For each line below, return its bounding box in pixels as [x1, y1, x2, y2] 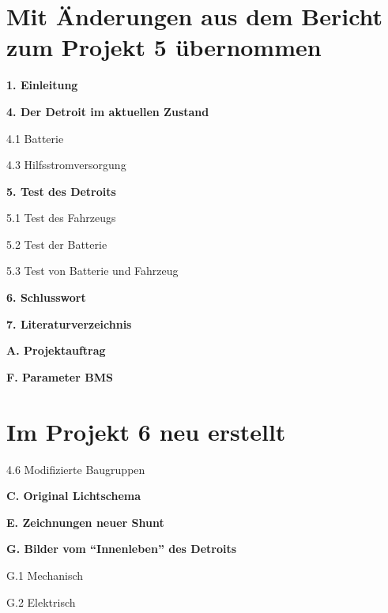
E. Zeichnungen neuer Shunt [6, 513, 164, 530]
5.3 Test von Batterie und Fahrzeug [6, 262, 179, 279]
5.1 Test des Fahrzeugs [6, 209, 116, 226]
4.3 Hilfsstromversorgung [6, 156, 126, 173]
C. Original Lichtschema [6, 487, 141, 504]
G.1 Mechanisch [6, 566, 84, 583]
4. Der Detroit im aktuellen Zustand [6, 103, 209, 119]
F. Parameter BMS [6, 368, 113, 385]
